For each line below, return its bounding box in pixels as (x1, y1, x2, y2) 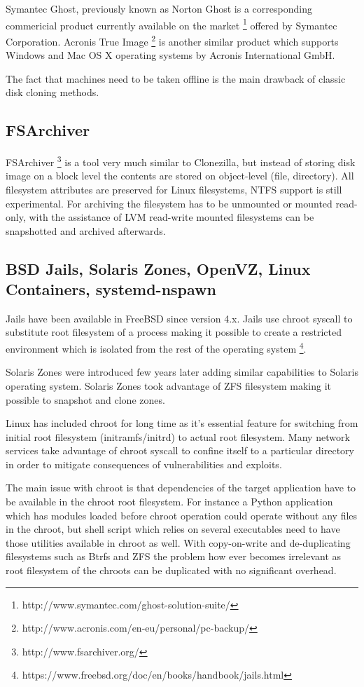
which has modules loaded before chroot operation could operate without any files (6, 508, 358, 522)
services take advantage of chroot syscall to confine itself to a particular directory (6, 443, 354, 458)
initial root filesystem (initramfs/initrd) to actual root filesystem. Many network (6, 429, 350, 444)
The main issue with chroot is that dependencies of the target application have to (6, 480, 356, 495)
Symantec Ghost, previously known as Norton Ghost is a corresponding (6, 1, 312, 15)
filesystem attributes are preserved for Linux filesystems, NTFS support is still (6, 182, 342, 196)
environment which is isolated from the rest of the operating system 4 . (6, 339, 307, 355)
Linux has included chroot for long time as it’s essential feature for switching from (6, 416, 358, 430)
